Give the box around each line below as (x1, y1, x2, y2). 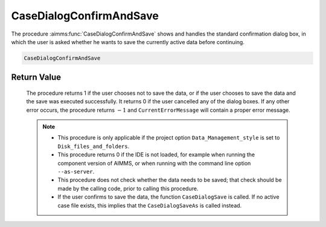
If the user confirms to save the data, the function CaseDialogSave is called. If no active (57, 193, 280, 200)
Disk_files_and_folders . (57, 142, 130, 150)
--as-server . (57, 168, 95, 175)
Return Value (11, 72, 62, 83)
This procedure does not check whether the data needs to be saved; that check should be (57, 176, 282, 184)
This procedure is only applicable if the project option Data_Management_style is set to (57, 134, 280, 141)
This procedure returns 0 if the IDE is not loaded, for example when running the (57, 151, 255, 158)
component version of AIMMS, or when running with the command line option (57, 159, 251, 167)
